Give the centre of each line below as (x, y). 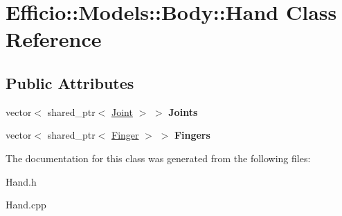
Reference (54, 39)
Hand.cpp (26, 205)
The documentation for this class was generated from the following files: (158, 158)
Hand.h (21, 181)
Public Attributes (70, 82)
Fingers (192, 135)
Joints (183, 111)
